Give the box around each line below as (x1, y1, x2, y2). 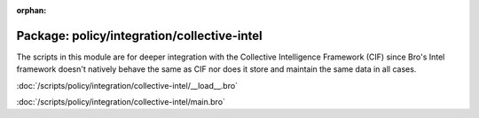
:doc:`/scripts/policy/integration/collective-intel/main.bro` (16, 97, 226, 107)
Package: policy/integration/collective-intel (16, 28, 263, 43)
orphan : (16, 5, 47, 15)
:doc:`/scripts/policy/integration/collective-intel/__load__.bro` (16, 80, 239, 90)
